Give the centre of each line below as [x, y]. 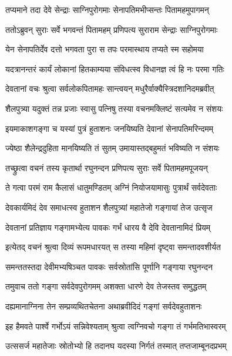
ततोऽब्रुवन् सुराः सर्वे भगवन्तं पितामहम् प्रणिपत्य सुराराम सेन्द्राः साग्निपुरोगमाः [112, 29]
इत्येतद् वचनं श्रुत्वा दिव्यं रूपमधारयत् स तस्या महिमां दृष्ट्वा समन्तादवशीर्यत [113, 247]
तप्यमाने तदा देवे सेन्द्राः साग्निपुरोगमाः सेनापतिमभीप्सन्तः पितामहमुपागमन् [107, 9]
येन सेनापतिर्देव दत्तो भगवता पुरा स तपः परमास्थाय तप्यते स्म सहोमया [105, 49]
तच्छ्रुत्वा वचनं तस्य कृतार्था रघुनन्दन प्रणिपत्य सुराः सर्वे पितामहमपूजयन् [107, 167]
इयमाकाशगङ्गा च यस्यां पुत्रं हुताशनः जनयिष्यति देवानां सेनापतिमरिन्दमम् [110, 128]
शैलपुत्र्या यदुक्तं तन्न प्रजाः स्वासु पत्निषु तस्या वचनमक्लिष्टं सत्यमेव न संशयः [114, 108]
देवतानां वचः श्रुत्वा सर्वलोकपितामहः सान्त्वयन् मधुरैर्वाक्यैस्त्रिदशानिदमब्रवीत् [110, 89]
